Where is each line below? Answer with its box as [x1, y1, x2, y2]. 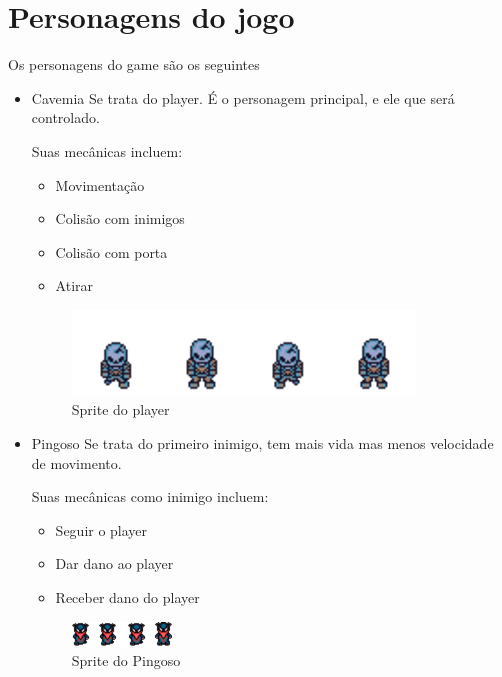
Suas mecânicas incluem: [31, 140, 183, 161]
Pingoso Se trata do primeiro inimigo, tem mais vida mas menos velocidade [31, 433, 494, 454]
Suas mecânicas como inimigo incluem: [31, 486, 269, 507]
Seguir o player [55, 519, 148, 540]
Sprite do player [71, 399, 170, 420]
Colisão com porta [55, 241, 168, 262]
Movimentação [55, 174, 145, 195]
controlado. [31, 107, 100, 128]
